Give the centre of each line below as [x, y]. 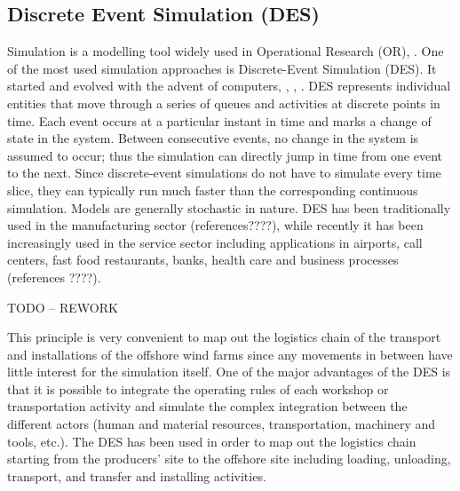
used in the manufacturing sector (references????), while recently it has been [215, 225]
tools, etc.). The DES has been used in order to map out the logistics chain [212, 441]
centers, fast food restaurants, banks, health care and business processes [203, 260]
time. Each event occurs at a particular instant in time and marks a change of [219, 120]
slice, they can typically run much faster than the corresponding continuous [213, 190]
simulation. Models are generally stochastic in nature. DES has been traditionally [229, 207]
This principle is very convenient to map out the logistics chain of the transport [224, 337]
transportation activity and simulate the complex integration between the [207, 406]
